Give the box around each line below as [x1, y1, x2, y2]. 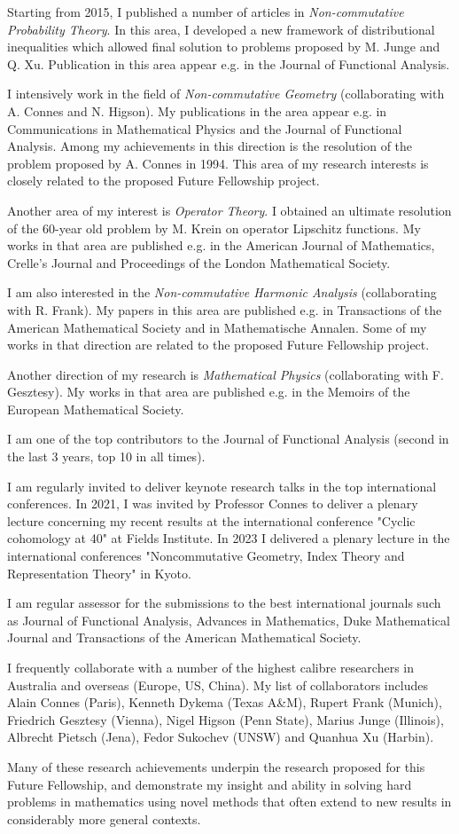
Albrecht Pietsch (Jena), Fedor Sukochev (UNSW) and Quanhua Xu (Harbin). [7, 728, 434, 746]
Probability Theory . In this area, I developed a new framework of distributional [7, 20, 435, 38]
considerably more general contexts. [7, 809, 201, 828]
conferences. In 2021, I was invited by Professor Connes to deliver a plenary [7, 494, 418, 513]
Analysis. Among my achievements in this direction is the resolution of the [7, 137, 413, 155]
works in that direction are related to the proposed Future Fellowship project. [7, 335, 430, 354]
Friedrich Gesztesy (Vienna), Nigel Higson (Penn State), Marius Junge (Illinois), [7, 710, 444, 728]
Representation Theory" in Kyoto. [7, 563, 191, 582]
